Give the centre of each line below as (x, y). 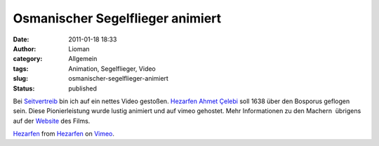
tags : (21, 68)
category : (28, 59)
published (83, 88)
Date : (21, 39)
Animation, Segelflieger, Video (112, 68)
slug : (20, 79)
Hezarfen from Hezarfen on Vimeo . (64, 134)
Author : (25, 48)
